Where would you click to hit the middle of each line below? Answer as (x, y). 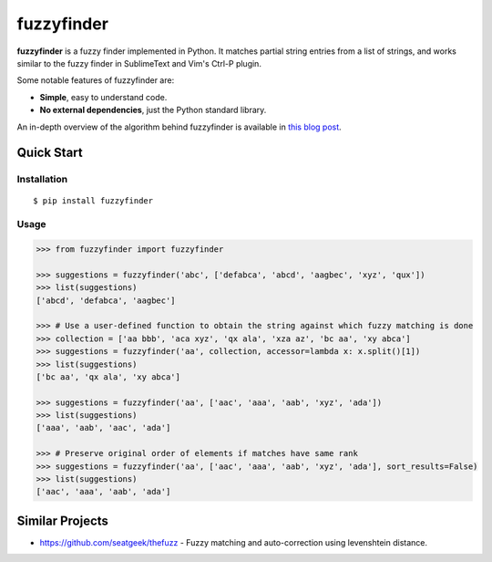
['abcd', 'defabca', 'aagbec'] (106, 300)
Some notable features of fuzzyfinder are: (96, 80)
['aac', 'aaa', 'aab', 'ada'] (103, 492)
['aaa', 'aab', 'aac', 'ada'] (103, 428)
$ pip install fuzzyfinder (93, 201)
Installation (42, 180)
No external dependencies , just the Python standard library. (153, 110)
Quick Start (50, 153)
